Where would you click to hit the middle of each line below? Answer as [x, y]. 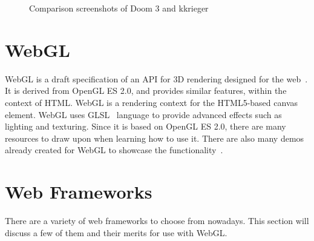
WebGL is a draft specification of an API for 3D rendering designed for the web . [156, 78]
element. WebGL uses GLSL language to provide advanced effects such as [143, 114]
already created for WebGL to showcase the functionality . [114, 150]
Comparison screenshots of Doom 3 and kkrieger [119, 8]
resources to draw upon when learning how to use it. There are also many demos [155, 138]
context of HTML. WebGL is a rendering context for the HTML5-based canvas [152, 102]
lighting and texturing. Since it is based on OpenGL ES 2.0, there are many [146, 126]
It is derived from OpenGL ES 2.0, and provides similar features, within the [146, 91]
